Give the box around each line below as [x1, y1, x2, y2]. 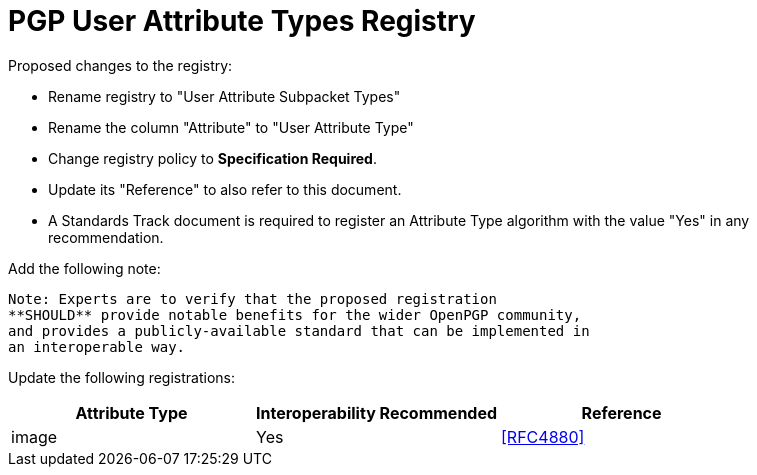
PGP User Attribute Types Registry [8, 4, 476, 38]
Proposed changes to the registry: [8, 56, 233, 74]
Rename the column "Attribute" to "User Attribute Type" [48, 118, 414, 136]
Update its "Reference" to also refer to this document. [48, 180, 402, 198]
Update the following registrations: [8, 368, 235, 386]
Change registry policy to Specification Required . [48, 149, 377, 167]
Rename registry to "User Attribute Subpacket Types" [48, 87, 401, 105]
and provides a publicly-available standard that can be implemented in [8, 322, 590, 339]
